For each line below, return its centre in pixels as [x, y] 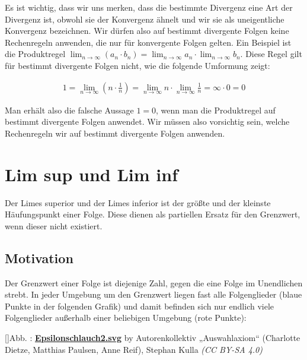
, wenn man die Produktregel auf [216, 110]
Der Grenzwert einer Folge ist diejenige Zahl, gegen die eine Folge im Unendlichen [154, 282]
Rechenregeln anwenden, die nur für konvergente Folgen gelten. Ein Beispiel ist [148, 42]
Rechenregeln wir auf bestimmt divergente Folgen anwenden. [115, 133]
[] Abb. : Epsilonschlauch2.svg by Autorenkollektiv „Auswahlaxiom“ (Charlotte [153, 338]
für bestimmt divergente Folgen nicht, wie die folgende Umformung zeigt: [137, 65]
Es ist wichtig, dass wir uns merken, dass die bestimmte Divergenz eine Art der [149, 7]
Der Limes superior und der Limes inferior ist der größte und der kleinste [138, 202]
